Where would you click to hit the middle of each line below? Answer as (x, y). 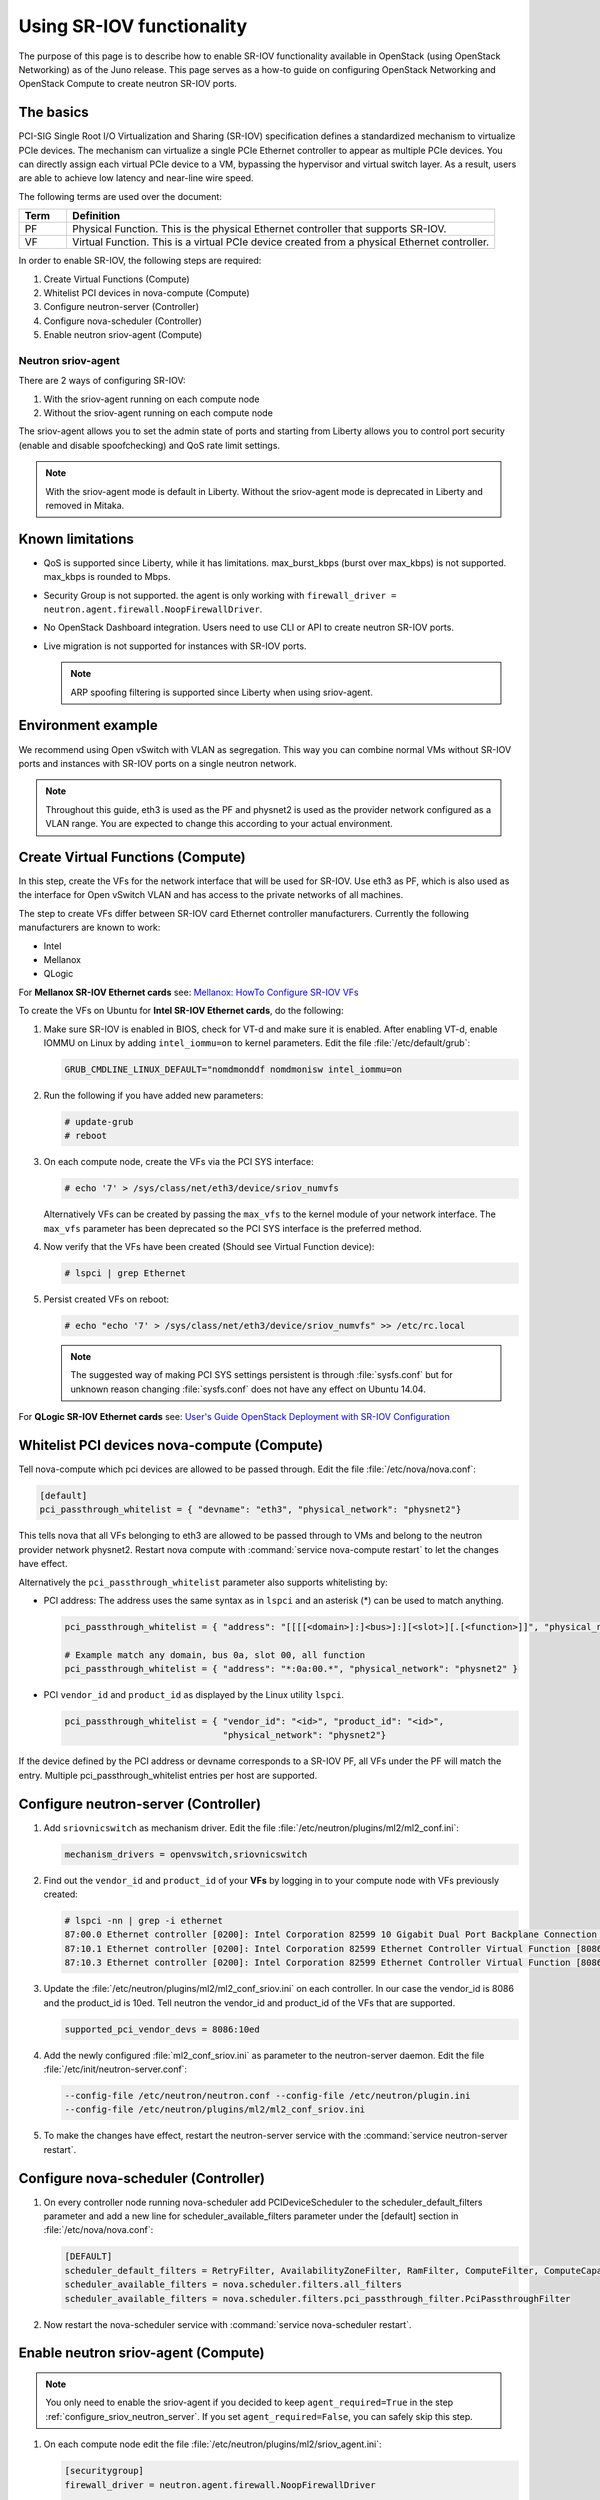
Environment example (88, 725)
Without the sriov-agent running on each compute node (158, 413)
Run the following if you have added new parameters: (153, 1095)
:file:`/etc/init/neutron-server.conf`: (115, 2069)
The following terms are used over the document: (120, 196)
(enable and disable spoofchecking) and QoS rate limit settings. (149, 445)
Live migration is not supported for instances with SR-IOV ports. (175, 646)
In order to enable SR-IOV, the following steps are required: (140, 261)
